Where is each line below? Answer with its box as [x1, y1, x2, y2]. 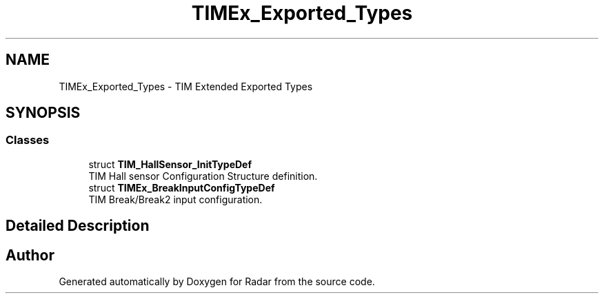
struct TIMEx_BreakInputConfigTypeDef [88, 181, 275, 194]
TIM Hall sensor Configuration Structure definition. [88, 169, 318, 182]
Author [6, 246, 54, 264]
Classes [6, 133, 50, 147]
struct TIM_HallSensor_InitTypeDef [88, 158, 252, 170]
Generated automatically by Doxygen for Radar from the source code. [59, 276, 375, 288]
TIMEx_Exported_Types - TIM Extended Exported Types [59, 80, 313, 92]
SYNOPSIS [6, 104, 81, 122]
